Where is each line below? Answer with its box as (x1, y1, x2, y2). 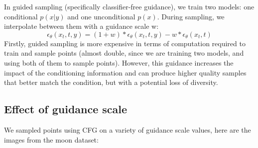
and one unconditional (67, 11, 135, 21)
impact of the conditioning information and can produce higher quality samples (4, 67, 247, 77)
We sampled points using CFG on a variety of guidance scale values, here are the (4, 124, 251, 135)
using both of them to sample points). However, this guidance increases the (4, 57, 234, 68)
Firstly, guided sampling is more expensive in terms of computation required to (4, 38, 246, 48)
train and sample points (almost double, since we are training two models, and (4, 48, 244, 58)
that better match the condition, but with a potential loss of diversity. (4, 77, 218, 87)
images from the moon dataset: (4, 134, 99, 145)
